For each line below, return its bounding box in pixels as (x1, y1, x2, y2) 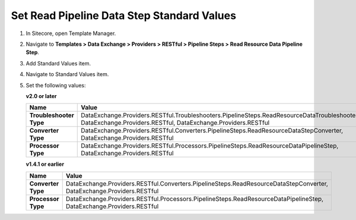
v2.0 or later (26, 92, 57, 99)
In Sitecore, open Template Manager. (26, 30, 116, 37)
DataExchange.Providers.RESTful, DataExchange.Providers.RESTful (81, 119, 270, 127)
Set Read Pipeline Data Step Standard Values (11, 9, 237, 22)
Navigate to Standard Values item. (26, 71, 109, 78)
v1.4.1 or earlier (26, 161, 65, 168)
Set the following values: (26, 81, 86, 89)
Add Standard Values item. (26, 59, 91, 67)
